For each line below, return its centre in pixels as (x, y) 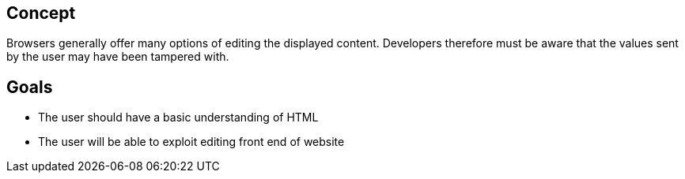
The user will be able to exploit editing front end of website (191, 142)
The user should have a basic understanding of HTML (178, 117)
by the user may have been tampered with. (118, 57)
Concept (41, 13)
